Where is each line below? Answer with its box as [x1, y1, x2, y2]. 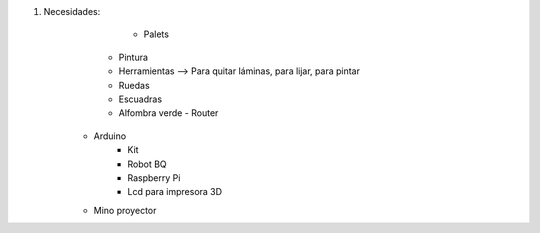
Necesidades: [43, 6, 101, 17]
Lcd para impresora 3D [127, 186, 223, 198]
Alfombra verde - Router [118, 107, 219, 119]
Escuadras [118, 93, 163, 105]
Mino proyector [93, 204, 157, 216]
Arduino [93, 130, 127, 142]
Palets [143, 28, 170, 40]
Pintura [118, 51, 149, 63]
